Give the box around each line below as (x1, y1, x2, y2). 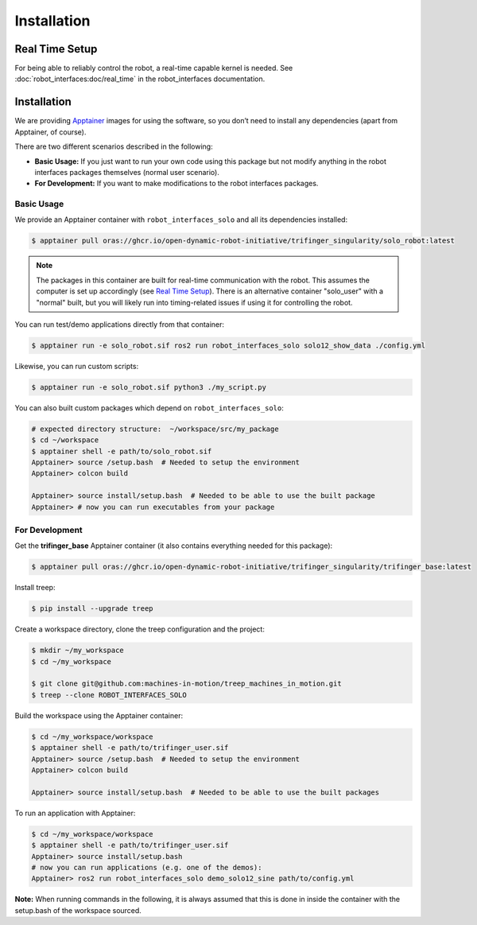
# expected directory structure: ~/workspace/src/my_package (31, 424, 279, 433)
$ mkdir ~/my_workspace (31, 646, 125, 655)
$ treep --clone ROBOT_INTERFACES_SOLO (31, 690, 187, 699)
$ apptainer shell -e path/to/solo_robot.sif (31, 446, 212, 456)
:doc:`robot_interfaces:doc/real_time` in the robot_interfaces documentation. (14, 74, 266, 84)
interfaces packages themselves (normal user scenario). (34, 167, 220, 177)
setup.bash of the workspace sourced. (14, 905, 142, 915)
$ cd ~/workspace (31, 436, 99, 445)
